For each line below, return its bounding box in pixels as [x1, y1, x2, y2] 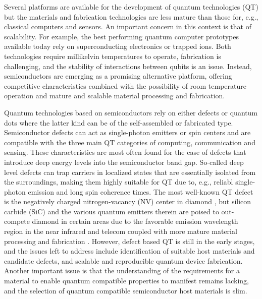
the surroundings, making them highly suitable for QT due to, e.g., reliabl [4, 176, 233, 187]
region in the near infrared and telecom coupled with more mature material [4, 226, 237, 236]
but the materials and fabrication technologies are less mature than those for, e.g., [4, 11, 258, 22]
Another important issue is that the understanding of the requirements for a [4, 265, 240, 276]
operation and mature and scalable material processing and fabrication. [4, 90, 225, 101]
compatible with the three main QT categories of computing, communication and [4, 137, 255, 147]
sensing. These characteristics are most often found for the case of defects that [4, 147, 246, 157]
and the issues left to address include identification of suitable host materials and [4, 246, 255, 256]
